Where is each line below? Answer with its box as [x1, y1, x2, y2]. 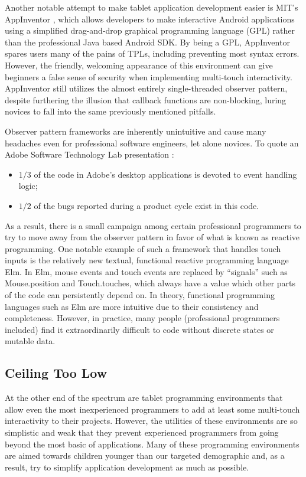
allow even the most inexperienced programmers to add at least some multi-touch [5, 403, 300, 415]
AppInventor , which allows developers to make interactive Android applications [5, 12, 295, 25]
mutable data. [5, 335, 56, 347]
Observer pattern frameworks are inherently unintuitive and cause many [5, 125, 266, 137]
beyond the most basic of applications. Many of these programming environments [5, 437, 300, 450]
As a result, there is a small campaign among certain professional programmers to [5, 219, 301, 231]
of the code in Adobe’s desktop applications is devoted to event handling [34, 168, 297, 180]
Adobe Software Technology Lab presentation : [5, 148, 174, 161]
